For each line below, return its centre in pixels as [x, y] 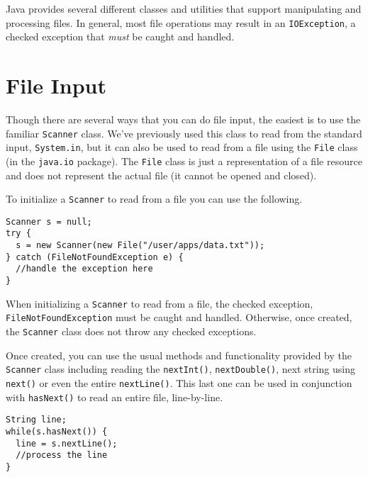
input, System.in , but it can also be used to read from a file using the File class [182, 147]
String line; [36, 420]
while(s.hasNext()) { [57, 431]
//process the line [62, 455]
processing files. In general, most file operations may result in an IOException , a [181, 22]
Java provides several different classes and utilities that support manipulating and [184, 9]
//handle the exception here [84, 269]
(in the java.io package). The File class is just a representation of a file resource [184, 161]
